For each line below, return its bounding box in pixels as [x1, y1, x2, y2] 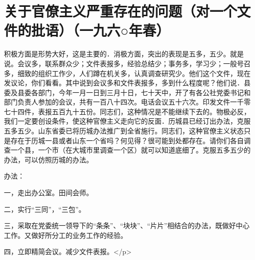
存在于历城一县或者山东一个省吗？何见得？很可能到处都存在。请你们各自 [10, 135, 244, 145]
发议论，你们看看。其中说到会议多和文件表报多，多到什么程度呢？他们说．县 [4, 78, 251, 88]
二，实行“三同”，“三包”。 [4, 204, 86, 214]
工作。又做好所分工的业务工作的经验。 [4, 230, 127, 240]
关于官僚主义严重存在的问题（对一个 [4, 1, 237, 21]
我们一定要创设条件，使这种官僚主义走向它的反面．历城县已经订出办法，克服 [4, 116, 251, 126]
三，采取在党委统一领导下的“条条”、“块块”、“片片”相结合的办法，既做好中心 [4, 220, 250, 231]
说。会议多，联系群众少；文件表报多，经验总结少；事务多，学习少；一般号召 [4, 58, 251, 68]
